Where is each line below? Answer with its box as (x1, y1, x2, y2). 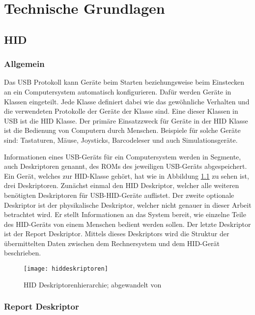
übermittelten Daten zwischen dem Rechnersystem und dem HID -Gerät (4, 238, 220, 248)
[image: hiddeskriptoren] (24, 265, 108, 273)
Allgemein (4, 58, 45, 70)
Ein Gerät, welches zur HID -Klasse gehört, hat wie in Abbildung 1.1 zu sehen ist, (4, 170, 249, 181)
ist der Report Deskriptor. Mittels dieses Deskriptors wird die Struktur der (4, 228, 229, 239)
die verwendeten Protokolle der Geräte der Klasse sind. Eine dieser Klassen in (4, 106, 238, 116)
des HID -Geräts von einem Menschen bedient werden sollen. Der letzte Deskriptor (4, 219, 251, 229)
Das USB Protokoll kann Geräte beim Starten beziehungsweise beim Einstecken (4, 77, 244, 87)
